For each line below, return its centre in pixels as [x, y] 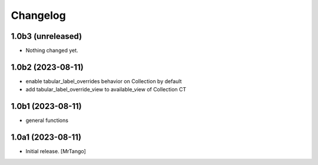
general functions [47, 120]
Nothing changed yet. [52, 51]
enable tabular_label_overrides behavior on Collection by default [104, 81]
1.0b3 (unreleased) [47, 36]
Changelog [38, 15]
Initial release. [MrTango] [56, 151]
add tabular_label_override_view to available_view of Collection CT [106, 90]
